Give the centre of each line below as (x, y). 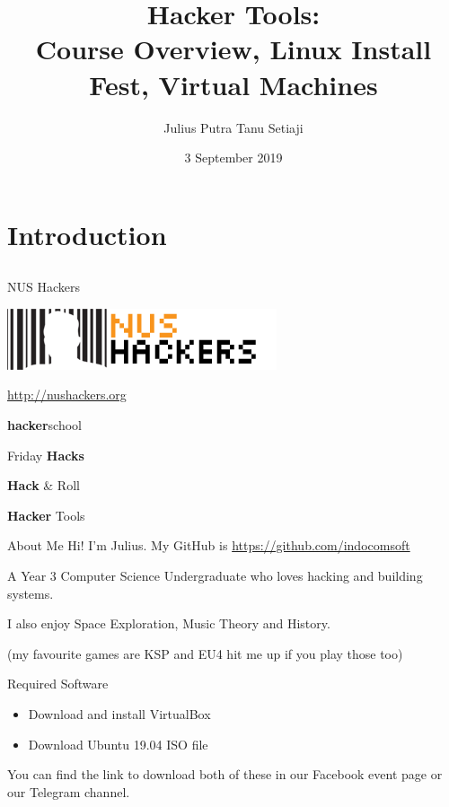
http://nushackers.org (67, 395)
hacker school (44, 425)
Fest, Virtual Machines (233, 84)
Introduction (87, 234)
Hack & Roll (44, 485)
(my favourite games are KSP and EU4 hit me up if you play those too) (205, 653)
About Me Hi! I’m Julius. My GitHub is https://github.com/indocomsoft (209, 545)
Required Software (58, 684)
